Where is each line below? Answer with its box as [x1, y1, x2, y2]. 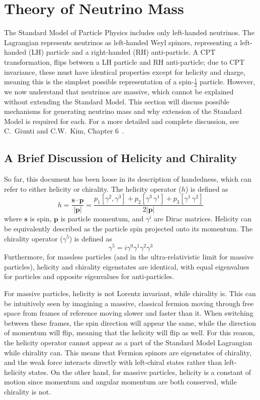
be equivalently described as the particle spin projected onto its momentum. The [4, 223, 253, 233]
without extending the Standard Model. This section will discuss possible [4, 96, 229, 106]
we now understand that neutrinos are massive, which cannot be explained [4, 86, 234, 96]
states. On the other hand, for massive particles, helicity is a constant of [28, 366, 251, 377]
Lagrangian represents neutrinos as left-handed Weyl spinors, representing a [4, 37, 238, 47]
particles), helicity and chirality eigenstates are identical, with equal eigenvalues [4, 261, 249, 272]
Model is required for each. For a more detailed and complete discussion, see [4, 115, 239, 126]
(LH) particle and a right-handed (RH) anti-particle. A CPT [29, 47, 216, 57]
